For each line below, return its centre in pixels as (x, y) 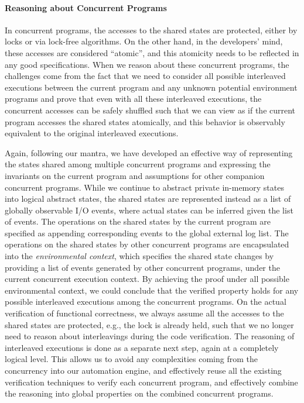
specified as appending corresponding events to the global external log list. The (147, 232)
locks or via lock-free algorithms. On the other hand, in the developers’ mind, (144, 41)
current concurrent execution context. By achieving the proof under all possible (147, 279)
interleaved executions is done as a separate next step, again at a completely (142, 347)
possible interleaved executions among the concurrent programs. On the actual (146, 302)
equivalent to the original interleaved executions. (92, 133)
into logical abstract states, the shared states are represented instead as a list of (148, 199)
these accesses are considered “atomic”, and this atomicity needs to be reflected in (152, 52)
